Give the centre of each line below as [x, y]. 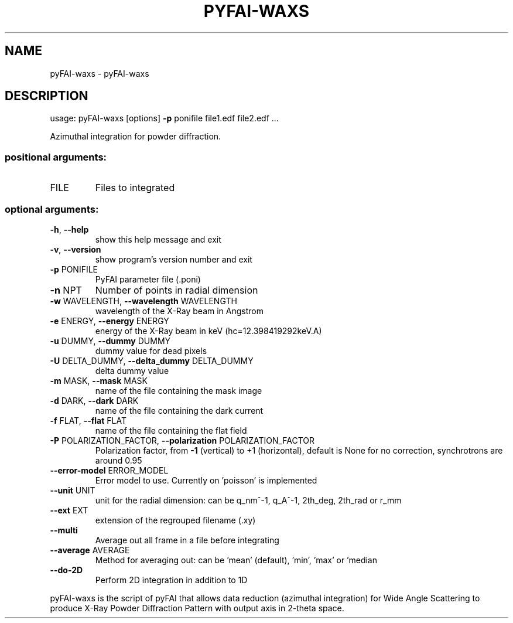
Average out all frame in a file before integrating [187, 540]
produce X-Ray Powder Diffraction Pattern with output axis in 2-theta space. [197, 608]
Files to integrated [135, 188]
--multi [64, 530]
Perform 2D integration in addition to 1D [171, 580]
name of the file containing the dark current [179, 410]
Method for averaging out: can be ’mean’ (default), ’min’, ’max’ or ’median [236, 560]
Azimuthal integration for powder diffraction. [136, 137]
